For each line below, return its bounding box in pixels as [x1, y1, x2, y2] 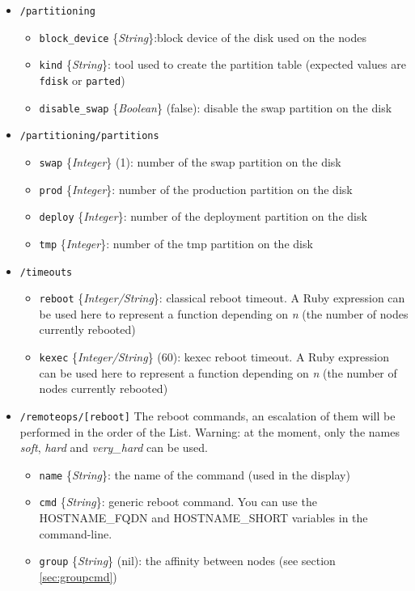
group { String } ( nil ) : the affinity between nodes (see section [39, 552, 336, 569]
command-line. [39, 525, 112, 542]
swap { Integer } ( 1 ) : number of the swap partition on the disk [39, 153, 341, 170]
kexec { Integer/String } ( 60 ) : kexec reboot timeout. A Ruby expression [39, 348, 390, 365]
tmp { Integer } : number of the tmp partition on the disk [39, 234, 313, 251]
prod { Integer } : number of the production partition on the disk [39, 180, 353, 197]
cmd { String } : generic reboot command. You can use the [39, 493, 317, 510]
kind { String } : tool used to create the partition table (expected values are [39, 56, 406, 73]
